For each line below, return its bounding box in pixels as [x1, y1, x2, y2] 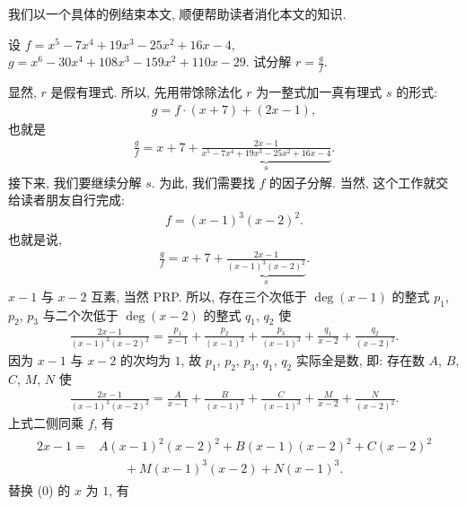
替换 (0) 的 [8, 480, 71, 499]
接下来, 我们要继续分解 [8, 172, 142, 191]
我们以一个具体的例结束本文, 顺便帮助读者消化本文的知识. [8, 4, 347, 22]
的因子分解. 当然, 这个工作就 [269, 172, 436, 191]
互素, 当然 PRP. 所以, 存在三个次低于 [91, 286, 307, 305]
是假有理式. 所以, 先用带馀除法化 [50, 83, 242, 101]
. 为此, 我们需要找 [151, 172, 255, 191]
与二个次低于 [42, 305, 119, 324]
